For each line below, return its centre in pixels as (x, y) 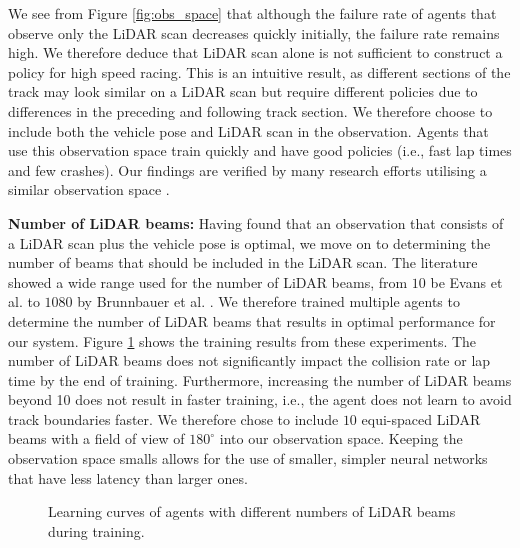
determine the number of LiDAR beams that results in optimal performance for (252, 320)
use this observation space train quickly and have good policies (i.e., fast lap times (260, 150)
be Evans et (466, 281)
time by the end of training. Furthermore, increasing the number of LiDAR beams (260, 379)
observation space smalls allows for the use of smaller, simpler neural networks (248, 458)
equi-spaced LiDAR (421, 418)
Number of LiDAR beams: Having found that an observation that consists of (256, 222)
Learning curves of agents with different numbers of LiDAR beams (252, 511)
